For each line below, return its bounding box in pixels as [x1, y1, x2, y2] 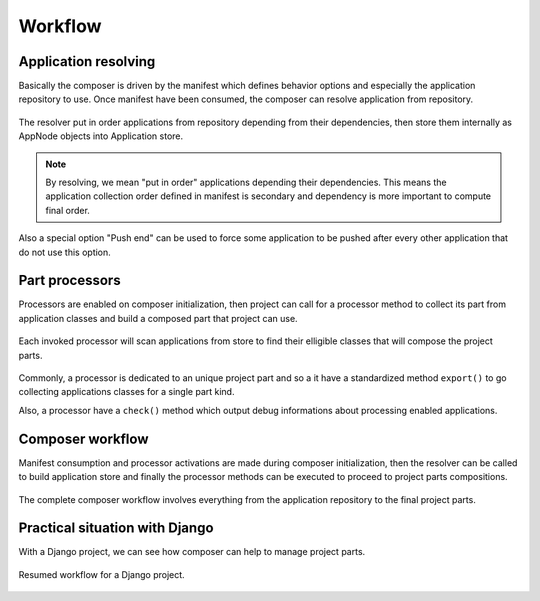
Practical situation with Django [18, 520, 214, 537]
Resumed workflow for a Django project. [18, 568, 185, 580]
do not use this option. [18, 246, 112, 258]
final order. [45, 204, 90, 216]
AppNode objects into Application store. [18, 130, 184, 142]
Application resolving [18, 53, 156, 70]
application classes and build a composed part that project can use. [18, 312, 299, 324]
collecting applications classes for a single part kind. [18, 386, 235, 398]
